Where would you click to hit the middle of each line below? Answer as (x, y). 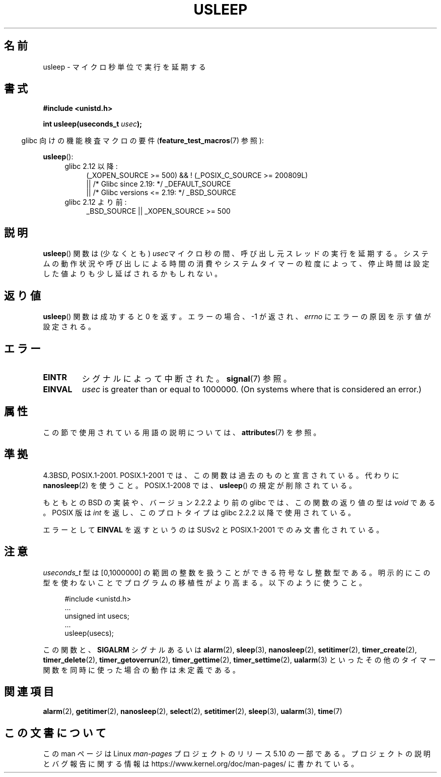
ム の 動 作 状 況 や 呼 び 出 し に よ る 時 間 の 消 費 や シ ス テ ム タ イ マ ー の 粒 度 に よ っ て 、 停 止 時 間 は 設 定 (236, 264)
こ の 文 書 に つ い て (55, 733)
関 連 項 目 (29, 691)
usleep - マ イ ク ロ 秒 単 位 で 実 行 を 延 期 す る (124, 67)
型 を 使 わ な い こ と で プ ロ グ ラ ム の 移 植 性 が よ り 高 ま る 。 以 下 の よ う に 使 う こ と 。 (205, 582)
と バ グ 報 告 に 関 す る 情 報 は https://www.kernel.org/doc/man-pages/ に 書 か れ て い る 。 (201, 764)
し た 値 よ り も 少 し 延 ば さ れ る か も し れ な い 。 (132, 274)
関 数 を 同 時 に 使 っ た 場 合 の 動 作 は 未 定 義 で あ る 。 (141, 670)
